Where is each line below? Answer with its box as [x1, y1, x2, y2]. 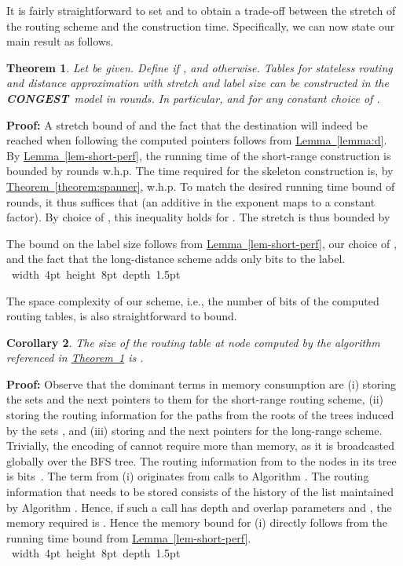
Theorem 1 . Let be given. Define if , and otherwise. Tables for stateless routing [6, 59, 393, 75]
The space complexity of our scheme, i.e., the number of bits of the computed [6, 292, 379, 309]
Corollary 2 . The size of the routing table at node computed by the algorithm [6, 334, 380, 350]
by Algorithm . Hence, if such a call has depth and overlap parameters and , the [6, 498, 392, 515]
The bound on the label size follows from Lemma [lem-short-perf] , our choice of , [6, 235, 397, 251]
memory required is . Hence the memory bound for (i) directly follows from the [6, 514, 387, 531]
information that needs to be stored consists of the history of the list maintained [6, 484, 394, 500]
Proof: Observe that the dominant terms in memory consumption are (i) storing [6, 375, 396, 392]
